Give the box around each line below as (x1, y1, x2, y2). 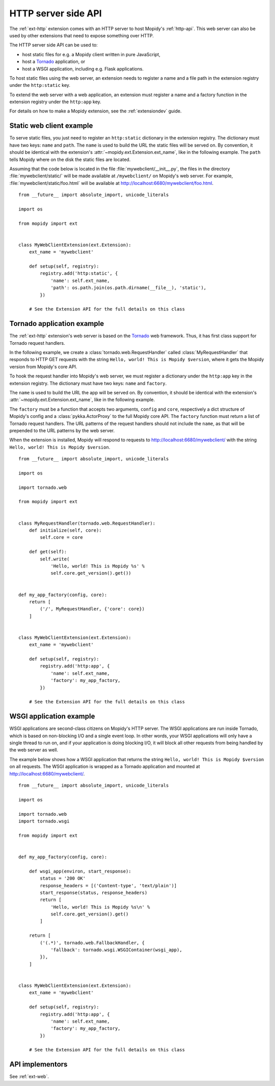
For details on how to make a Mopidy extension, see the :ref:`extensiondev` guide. (9, 108, 182, 114)
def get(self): (29, 549, 67, 555)
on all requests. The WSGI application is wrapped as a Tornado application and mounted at (9, 764, 201, 770)
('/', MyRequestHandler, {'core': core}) (40, 606, 145, 612)
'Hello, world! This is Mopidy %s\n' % (50, 904, 150, 910)
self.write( (40, 556, 70, 562)
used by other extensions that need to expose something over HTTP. (9, 32, 154, 38)
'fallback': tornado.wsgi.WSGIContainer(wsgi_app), (50, 947, 183, 953)
